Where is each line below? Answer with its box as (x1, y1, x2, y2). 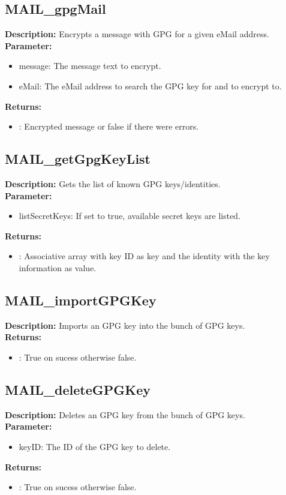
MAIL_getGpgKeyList (5, 149, 151, 168)
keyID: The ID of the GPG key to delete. (19, 440, 171, 452)
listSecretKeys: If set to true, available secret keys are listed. (19, 209, 241, 222)
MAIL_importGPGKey (5, 290, 156, 309)
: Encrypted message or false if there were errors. (19, 120, 199, 133)
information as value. (19, 261, 97, 274)
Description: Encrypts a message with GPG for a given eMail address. (5, 28, 269, 40)
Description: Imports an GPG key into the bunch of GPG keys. (5, 319, 245, 331)
